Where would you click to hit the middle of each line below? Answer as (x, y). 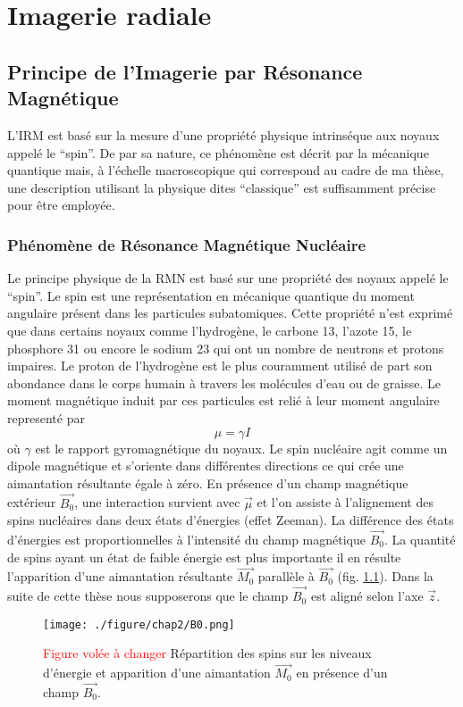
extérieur (32, 502)
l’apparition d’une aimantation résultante (120, 576)
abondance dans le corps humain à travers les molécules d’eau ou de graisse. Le (224, 383)
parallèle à (286, 576)
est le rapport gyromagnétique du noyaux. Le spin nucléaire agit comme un (241, 448)
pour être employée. (61, 205)
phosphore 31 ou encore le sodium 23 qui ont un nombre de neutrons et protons (226, 348)
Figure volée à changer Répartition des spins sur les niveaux (207, 653)
